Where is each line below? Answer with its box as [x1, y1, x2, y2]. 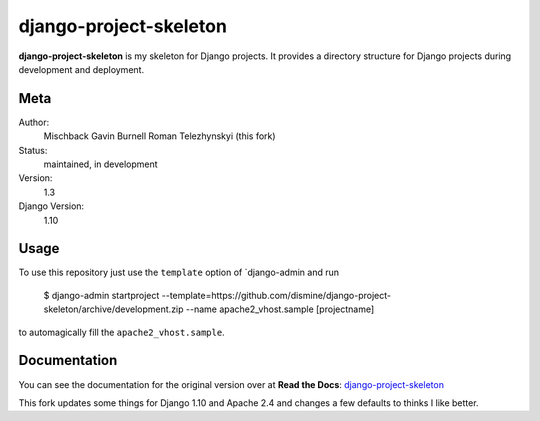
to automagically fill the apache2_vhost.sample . [18, 326, 225, 338]
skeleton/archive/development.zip [43, 303, 184, 315]
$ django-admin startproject [43, 289, 160, 301]
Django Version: [18, 200, 85, 212]
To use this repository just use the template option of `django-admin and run [18, 266, 340, 279]
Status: [18, 144, 48, 156]
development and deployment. [18, 63, 145, 75]
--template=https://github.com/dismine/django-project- [161, 289, 392, 301]
